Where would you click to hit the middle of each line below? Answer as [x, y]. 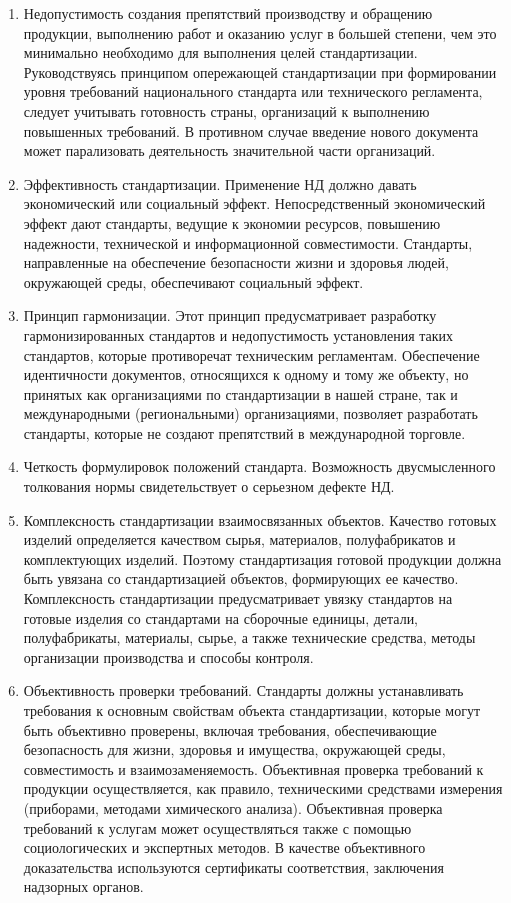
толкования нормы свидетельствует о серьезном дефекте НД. [209, 486]
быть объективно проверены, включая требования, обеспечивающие [230, 729]
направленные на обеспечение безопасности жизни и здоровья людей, [236, 262]
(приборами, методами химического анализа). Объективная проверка [233, 807]
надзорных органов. [83, 886]
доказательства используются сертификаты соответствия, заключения [233, 866]
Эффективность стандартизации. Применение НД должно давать [220, 183]
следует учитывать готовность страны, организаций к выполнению [226, 110]
